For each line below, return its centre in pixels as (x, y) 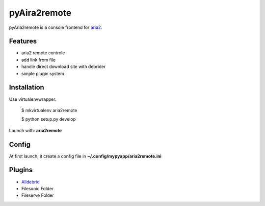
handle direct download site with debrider (63, 67)
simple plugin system (43, 73)
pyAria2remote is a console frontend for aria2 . (56, 27)
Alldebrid (31, 182)
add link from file (39, 60)
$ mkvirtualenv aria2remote (49, 110)
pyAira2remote (40, 13)
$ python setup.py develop (49, 119)
